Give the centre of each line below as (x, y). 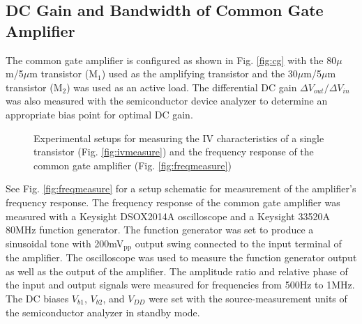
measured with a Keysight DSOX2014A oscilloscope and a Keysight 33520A (168, 216)
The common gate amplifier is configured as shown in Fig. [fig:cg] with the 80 (171, 60)
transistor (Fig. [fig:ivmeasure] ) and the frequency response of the (174, 152)
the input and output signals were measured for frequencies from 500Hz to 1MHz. (180, 285)
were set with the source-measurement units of (248, 298)
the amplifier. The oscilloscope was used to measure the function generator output (181, 257)
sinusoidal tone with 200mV (65, 243)
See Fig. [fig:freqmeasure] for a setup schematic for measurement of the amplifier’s (181, 188)
